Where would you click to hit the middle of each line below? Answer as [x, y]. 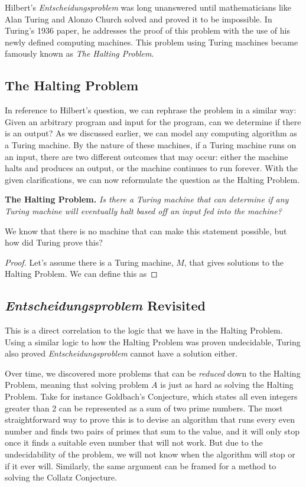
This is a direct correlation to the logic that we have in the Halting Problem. [144, 330]
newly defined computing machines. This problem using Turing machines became [152, 42]
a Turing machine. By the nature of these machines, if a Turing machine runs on [151, 144]
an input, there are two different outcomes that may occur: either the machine [147, 156]
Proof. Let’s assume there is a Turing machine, [89, 262]
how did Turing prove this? [54, 242]
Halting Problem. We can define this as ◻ [81, 274]
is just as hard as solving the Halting [227, 385]
